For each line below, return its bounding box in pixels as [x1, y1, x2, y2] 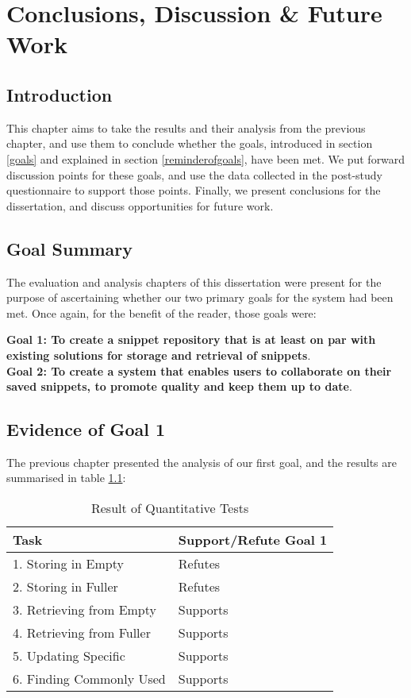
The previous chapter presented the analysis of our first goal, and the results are [6, 453, 397, 470]
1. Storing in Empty [13, 554, 124, 573]
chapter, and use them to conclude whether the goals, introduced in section [6, 135, 373, 152]
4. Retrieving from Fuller [13, 623, 151, 642]
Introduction [6, 82, 113, 106]
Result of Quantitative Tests [90, 499, 249, 518]
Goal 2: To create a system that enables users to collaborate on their [6, 362, 392, 379]
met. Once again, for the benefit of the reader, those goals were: [6, 304, 317, 321]
